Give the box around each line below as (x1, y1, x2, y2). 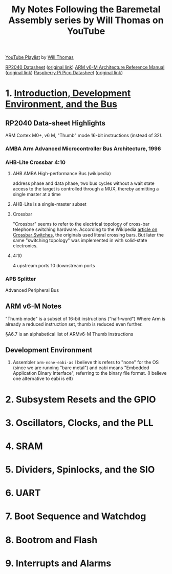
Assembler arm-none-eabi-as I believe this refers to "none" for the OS (12, 359, 159, 366)
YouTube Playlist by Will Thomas (5, 54, 74, 60)
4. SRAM (5, 440, 43, 452)
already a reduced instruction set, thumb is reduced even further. (5, 321, 143, 327)
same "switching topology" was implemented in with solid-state (12, 237, 147, 244)
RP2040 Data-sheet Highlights (5, 119, 106, 127)
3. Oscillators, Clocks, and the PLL (5, 417, 154, 429)
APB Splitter (5, 275, 36, 283)
